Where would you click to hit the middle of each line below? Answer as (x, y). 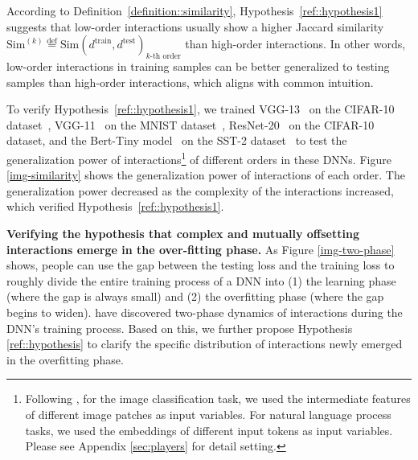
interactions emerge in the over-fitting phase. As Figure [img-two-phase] (201, 249)
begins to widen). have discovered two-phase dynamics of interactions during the (205, 312)
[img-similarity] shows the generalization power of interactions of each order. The (206, 175)
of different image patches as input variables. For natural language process (208, 414)
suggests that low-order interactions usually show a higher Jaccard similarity (195, 26)
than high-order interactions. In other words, (295, 44)
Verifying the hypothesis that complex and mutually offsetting (183, 233)
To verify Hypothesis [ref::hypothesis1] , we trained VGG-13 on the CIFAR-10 (201, 109)
